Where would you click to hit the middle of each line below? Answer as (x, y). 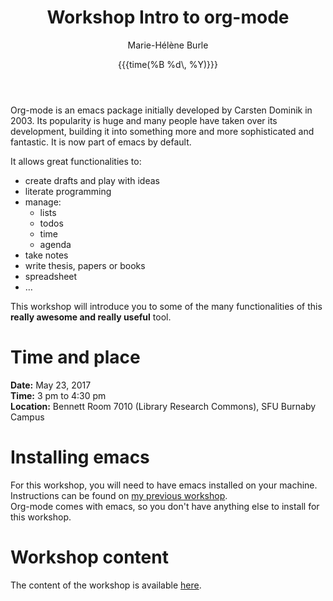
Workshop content (89, 557)
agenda (55, 244)
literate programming (68, 191)
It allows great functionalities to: (76, 161)
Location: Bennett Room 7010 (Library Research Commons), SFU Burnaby (163, 406)
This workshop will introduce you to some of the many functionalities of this (166, 306)
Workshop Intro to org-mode (168, 17)
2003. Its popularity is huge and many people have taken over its (144, 120)
